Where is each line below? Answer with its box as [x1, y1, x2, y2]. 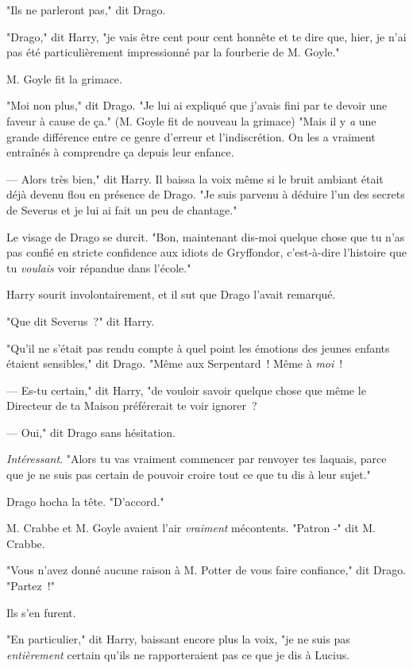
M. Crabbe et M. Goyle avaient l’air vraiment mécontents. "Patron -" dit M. [6, 519, 376, 536]
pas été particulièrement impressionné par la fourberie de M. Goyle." [6, 44, 340, 60]
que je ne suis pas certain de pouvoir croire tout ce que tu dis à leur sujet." [6, 466, 371, 483]
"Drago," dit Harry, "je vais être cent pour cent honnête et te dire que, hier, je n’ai [6, 28, 407, 44]
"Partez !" [6, 577, 55, 594]
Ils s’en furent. [6, 604, 76, 620]
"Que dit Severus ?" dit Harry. [6, 312, 155, 329]
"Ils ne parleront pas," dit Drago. [6, 2, 166, 17]
